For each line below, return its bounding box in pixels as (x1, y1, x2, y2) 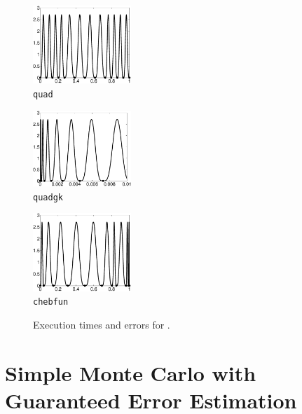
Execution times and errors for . (33, 317, 170, 332)
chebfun (33, 297, 69, 308)
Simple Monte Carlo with (5, 358, 256, 387)
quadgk (33, 192, 63, 202)
